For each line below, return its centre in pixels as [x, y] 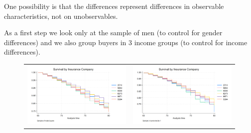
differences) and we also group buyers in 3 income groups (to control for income [126, 42]
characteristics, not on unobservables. [61, 16]
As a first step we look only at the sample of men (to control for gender [113, 33]
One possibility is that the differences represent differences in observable [114, 6]
